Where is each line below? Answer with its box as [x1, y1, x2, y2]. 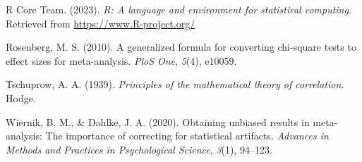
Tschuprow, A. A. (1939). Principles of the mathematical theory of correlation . [6, 77, 344, 92]
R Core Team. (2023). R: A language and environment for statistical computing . [6, 2, 351, 16]
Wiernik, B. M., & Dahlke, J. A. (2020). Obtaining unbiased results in [6, 114, 310, 129]
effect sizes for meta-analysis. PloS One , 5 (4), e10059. [6, 53, 237, 68]
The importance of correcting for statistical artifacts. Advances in [45, 128, 329, 143]
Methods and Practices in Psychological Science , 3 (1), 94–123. [6, 142, 272, 156]
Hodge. [6, 90, 36, 105]
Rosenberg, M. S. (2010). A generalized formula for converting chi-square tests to [6, 39, 356, 54]
